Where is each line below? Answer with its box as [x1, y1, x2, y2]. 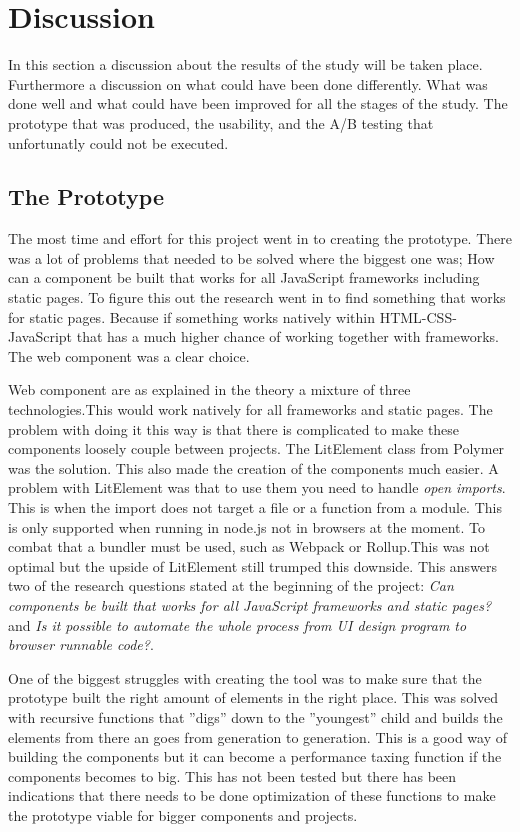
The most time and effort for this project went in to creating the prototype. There [8, 228, 512, 249]
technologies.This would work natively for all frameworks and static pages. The [8, 399, 493, 420]
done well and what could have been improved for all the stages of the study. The [8, 93, 508, 114]
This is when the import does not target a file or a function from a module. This [8, 497, 502, 518]
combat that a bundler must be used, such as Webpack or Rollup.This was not [8, 536, 490, 557]
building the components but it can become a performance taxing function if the [8, 746, 502, 767]
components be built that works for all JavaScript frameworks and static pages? [8, 594, 492, 615]
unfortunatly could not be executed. [8, 132, 229, 153]
